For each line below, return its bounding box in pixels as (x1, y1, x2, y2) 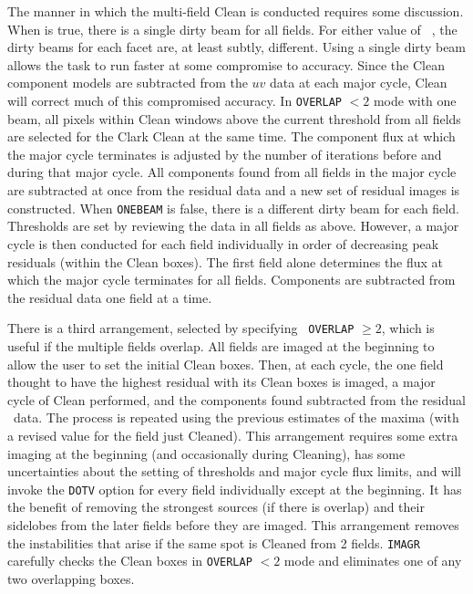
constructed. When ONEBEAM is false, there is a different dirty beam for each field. (7, 198, 459, 217)
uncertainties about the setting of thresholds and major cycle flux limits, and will (7, 462, 461, 481)
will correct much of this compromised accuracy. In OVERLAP (7, 91, 342, 110)
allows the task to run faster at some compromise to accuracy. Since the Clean (7, 55, 445, 74)
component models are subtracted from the (7, 73, 248, 92)
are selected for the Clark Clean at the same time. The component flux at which (7, 127, 456, 146)
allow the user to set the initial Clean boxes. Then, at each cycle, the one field (7, 354, 444, 373)
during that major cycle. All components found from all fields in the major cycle (7, 162, 457, 182)
